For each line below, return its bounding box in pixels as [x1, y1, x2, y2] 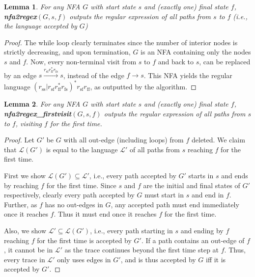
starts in [188, 170, 214, 180]
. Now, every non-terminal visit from [26, 56, 137, 66]
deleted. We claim [191, 135, 245, 145]
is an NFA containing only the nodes [141, 47, 251, 57]
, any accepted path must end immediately [111, 199, 239, 209]
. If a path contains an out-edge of [141, 235, 245, 245]
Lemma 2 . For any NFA [4, 99, 81, 109]
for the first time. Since [46, 180, 116, 190]
